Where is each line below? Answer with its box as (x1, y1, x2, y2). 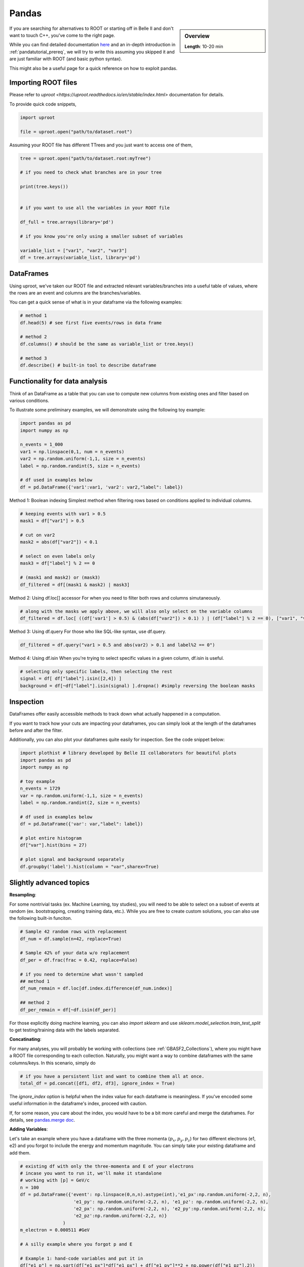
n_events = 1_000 (20, 441, 63, 448)
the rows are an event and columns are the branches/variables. (9, 289, 141, 296)
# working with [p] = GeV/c (20, 1177, 90, 1183)
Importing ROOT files (9, 79, 78, 87)
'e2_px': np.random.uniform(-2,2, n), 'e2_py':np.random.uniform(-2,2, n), (73, 1206, 266, 1211)
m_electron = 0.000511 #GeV (20, 1227, 90, 1233)
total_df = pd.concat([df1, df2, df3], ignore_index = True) (20, 1080, 175, 1086)
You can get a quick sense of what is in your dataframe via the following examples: (9, 299, 182, 305)
